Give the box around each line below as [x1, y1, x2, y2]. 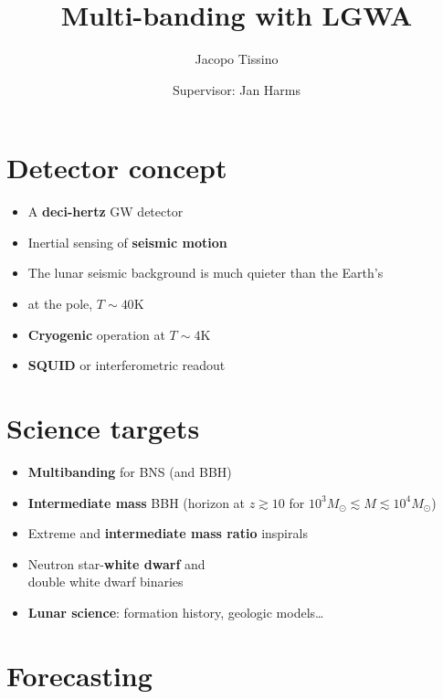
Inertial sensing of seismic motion [27, 232, 227, 251]
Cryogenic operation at [27, 324, 165, 344]
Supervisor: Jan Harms [172, 79, 301, 99]
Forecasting [6, 656, 153, 694]
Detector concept [6, 149, 227, 186]
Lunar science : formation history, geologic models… [27, 602, 324, 621]
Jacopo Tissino [195, 49, 279, 69]
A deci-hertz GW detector [27, 202, 184, 221]
